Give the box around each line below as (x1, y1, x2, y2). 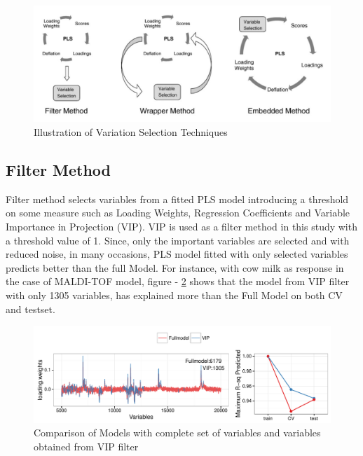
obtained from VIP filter (34, 439, 139, 454)
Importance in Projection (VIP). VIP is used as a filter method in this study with (6, 219, 357, 234)
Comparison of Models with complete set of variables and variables (34, 425, 321, 440)
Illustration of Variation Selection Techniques (34, 125, 228, 139)
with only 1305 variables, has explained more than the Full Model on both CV (6, 288, 343, 302)
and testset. (6, 301, 55, 316)
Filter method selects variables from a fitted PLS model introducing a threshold (6, 191, 349, 206)
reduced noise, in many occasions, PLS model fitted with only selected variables (6, 247, 348, 261)
